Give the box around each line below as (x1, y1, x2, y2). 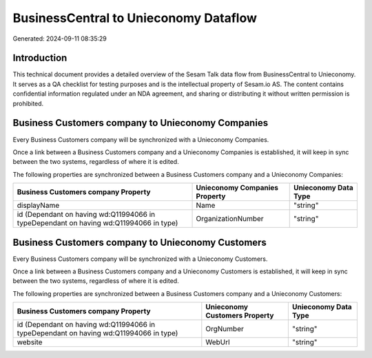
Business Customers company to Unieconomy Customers (12, 236, 267, 248)
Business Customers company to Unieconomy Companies (12, 117, 269, 129)
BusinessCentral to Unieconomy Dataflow (12, 10, 258, 25)
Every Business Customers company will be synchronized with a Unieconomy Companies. (12, 135, 269, 144)
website (17, 337, 43, 347)
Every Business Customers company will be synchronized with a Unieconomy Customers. (12, 255, 268, 263)
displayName (17, 200, 60, 210)
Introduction (12, 52, 68, 64)
